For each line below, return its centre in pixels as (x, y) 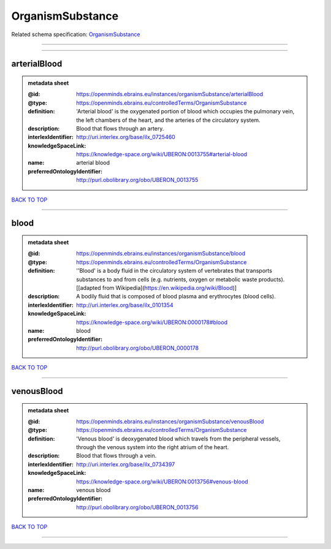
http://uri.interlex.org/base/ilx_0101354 (125, 305)
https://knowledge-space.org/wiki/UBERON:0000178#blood (152, 322)
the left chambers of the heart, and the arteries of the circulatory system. (168, 120)
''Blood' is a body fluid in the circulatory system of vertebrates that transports (174, 271)
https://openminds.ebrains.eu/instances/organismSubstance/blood (161, 254)
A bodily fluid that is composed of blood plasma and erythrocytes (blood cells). (176, 297)
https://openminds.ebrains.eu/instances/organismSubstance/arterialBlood (170, 94)
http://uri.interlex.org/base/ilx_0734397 (126, 464)
